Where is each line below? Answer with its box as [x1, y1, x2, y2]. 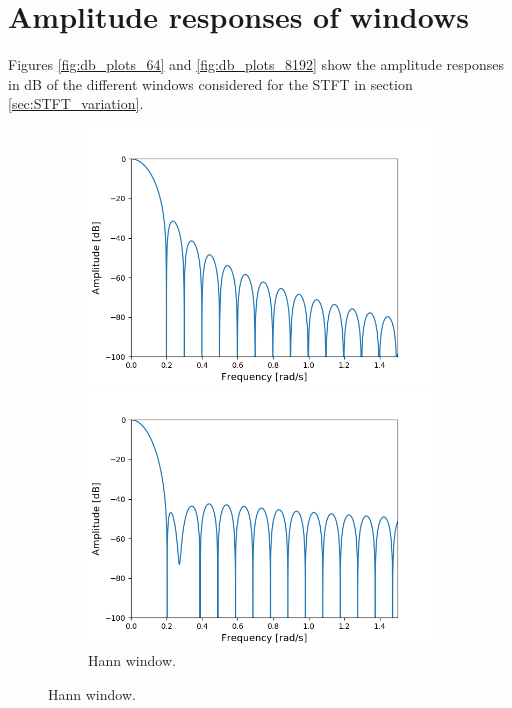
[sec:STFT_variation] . [8, 93, 144, 114]
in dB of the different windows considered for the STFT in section [8, 73, 413, 94]
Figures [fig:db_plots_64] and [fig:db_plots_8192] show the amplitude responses [8, 54, 504, 75]
